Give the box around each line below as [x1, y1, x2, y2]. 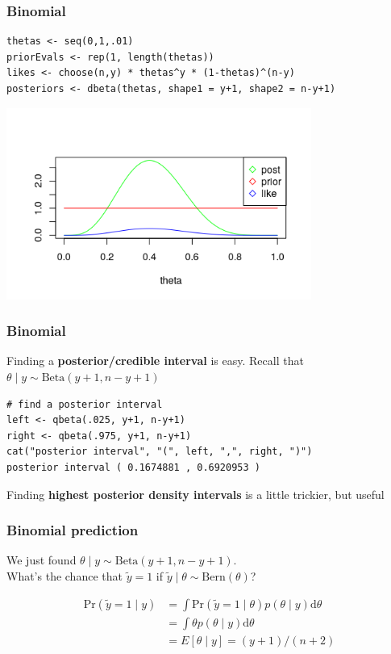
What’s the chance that [6, 567, 123, 584]
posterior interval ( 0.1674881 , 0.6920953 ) [6, 461, 260, 473]
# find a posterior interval [6, 398, 163, 410]
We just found [6, 551, 77, 568]
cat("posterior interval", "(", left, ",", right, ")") [6, 446, 313, 458]
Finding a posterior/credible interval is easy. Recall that [6, 352, 304, 369]
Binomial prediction [6, 520, 139, 540]
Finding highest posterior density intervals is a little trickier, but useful [6, 485, 385, 502]
